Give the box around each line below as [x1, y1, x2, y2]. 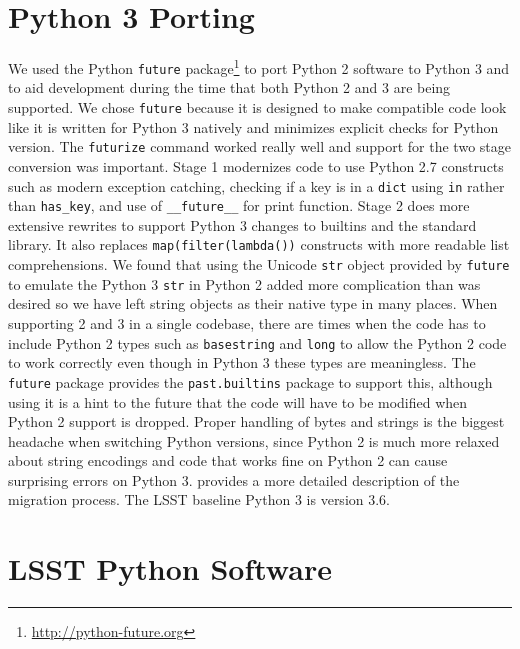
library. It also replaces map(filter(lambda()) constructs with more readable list [8, 234, 510, 255]
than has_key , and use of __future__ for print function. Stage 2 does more [8, 195, 470, 216]
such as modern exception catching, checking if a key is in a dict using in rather [8, 175, 505, 196]
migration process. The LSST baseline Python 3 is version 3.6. [8, 489, 391, 510]
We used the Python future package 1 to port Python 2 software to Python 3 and [8, 55, 510, 78]
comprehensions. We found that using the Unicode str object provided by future [8, 254, 510, 275]
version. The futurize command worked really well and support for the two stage [8, 136, 511, 157]
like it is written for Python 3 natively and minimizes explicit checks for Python [8, 116, 499, 137]
